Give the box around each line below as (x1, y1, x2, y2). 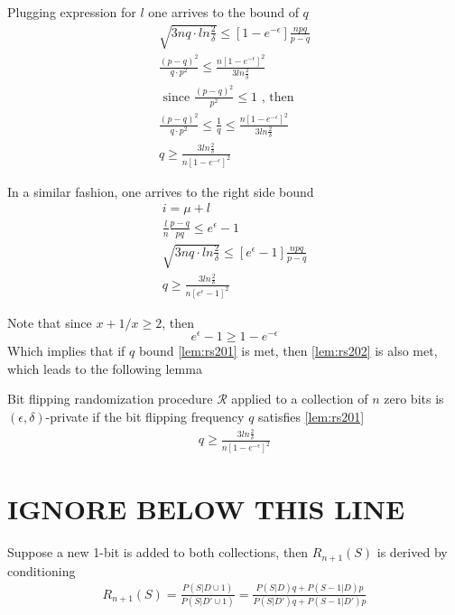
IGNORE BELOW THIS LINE (7, 490, 405, 527)
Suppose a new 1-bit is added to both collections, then (7, 543, 309, 562)
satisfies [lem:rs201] (258, 407, 365, 426)
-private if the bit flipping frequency (45, 407, 245, 426)
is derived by (376, 543, 448, 562)
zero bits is (384, 389, 444, 408)
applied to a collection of (231, 389, 368, 408)
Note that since (7, 312, 92, 331)
